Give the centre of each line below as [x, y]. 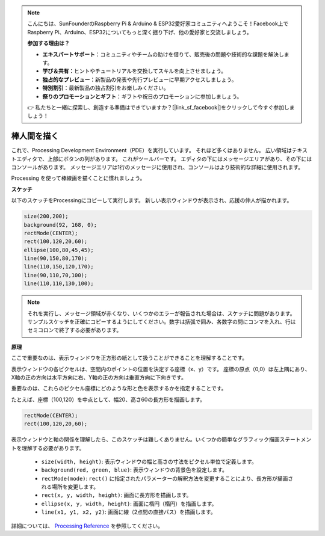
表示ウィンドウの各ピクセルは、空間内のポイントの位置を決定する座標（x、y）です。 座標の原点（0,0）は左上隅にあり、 [161, 369]
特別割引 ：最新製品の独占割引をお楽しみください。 [106, 88]
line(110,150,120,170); [59, 267]
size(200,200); [46, 216]
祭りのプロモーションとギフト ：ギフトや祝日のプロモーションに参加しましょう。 [142, 96]
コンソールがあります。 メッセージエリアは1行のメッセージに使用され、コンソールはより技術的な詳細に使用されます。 [157, 167]
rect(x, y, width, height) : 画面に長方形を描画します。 [116, 495]
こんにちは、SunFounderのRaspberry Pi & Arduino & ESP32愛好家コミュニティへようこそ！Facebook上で [158, 23]
